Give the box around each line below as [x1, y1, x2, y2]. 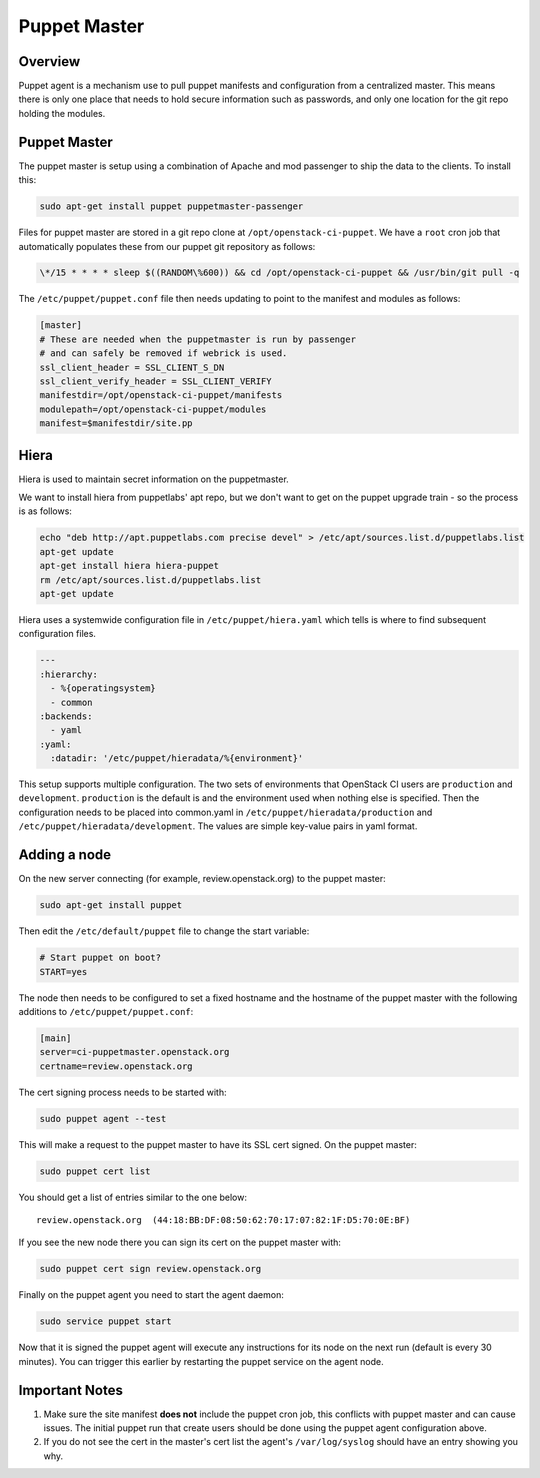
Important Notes [18, 1381, 124, 1399]
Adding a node [18, 846, 112, 864]
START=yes [39, 966, 88, 977]
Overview [18, 53, 81, 70]
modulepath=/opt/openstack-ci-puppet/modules [39, 403, 267, 415]
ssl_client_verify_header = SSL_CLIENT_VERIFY [39, 376, 272, 387]
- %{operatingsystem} [50, 683, 157, 694]
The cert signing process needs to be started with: [18, 1086, 227, 1098]
